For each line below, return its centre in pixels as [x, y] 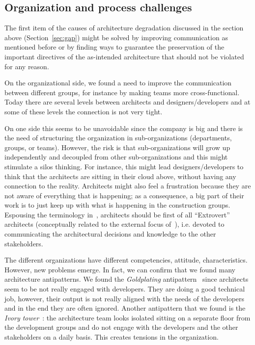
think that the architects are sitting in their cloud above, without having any [120, 176]
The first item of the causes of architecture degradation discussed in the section [124, 28]
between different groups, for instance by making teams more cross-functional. [122, 92]
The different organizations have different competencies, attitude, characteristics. [126, 260]
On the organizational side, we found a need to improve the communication [118, 83]
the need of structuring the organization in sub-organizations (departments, [118, 138]
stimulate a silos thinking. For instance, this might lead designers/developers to [124, 166]
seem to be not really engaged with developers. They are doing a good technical [125, 289]
